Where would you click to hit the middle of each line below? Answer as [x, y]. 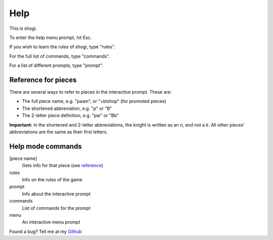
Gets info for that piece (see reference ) [63, 166]
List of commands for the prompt [56, 208]
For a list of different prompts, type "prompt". [56, 65]
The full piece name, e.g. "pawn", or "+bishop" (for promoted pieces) [94, 101]
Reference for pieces [43, 80]
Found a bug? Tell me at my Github [45, 231]
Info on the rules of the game [52, 180]
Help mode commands [45, 146]
